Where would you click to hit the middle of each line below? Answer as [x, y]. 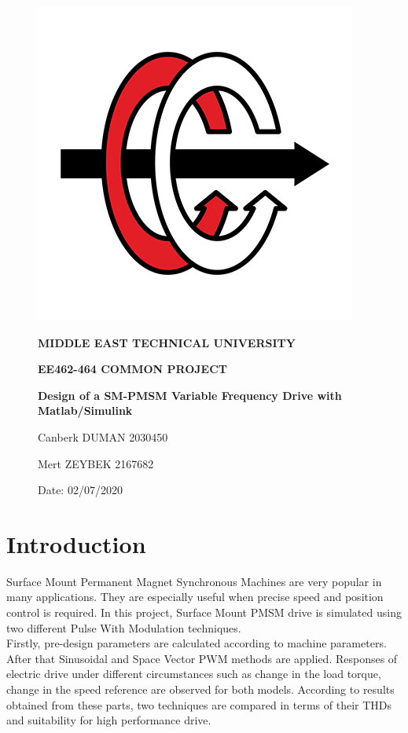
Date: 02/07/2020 [80, 490]
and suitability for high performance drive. [109, 720]
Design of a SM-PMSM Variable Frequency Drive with [190, 395]
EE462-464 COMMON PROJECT [133, 369]
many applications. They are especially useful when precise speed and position [195, 597]
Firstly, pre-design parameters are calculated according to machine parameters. [197, 643]
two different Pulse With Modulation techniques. [124, 627]
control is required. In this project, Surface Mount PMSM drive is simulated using [204, 612]
